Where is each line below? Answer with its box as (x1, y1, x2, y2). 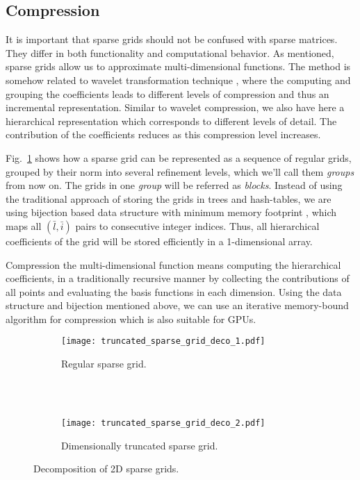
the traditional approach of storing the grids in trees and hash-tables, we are (6, 191, 332, 206)
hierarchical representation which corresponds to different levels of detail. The (6, 113, 337, 128)
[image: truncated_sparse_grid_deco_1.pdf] (61, 336, 265, 347)
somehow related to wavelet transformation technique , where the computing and (6, 72, 351, 87)
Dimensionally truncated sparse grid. (61, 438, 218, 452)
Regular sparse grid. (61, 356, 147, 371)
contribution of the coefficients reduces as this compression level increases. (6, 127, 321, 142)
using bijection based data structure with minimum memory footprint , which (6, 205, 337, 220)
